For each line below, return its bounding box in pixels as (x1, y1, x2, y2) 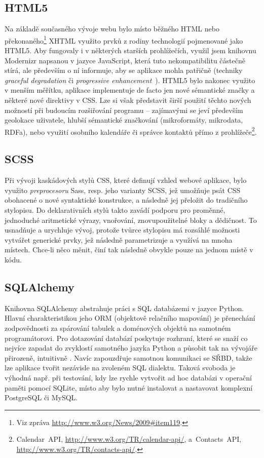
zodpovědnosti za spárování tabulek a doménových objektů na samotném (5, 322, 231, 333)
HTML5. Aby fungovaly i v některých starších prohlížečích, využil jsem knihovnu (5, 45, 256, 56)
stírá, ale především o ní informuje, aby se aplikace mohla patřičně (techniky (5, 65, 243, 75)
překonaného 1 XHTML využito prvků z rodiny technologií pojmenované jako (5, 33, 243, 46)
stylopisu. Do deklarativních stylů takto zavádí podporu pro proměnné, (5, 205, 225, 215)
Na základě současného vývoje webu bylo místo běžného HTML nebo (5, 23, 219, 34)
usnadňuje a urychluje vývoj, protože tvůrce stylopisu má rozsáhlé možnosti (5, 224, 240, 235)
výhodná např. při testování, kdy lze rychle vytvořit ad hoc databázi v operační (5, 372, 252, 383)
